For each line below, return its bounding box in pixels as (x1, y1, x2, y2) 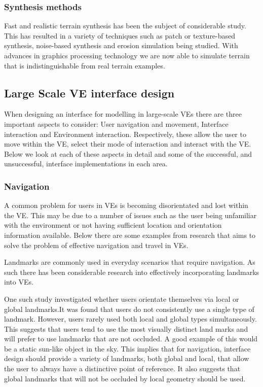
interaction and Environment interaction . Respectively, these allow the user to (4, 128, 246, 139)
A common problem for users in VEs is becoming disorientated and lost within (4, 200, 248, 210)
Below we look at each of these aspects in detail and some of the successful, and (4, 148, 252, 159)
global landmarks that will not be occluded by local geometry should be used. (4, 373, 246, 383)
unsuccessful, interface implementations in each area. (4, 158, 168, 169)
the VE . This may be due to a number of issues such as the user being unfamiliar (4, 209, 257, 220)
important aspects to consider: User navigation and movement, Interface (4, 118, 229, 129)
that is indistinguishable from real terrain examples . (4, 60, 165, 71)
